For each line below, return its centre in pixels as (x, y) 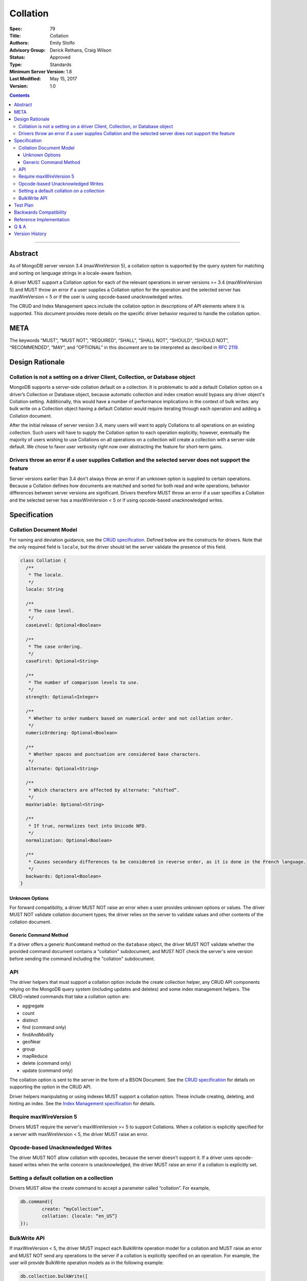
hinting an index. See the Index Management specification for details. (82, 1104)
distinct (30, 1020)
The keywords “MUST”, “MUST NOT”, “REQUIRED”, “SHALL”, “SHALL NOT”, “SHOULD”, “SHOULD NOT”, (119, 340)
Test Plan (24, 205)
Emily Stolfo (62, 43)
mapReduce (35, 1056)
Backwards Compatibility (40, 212)
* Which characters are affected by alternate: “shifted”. (104, 790)
